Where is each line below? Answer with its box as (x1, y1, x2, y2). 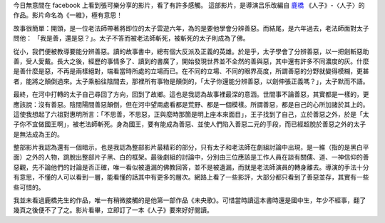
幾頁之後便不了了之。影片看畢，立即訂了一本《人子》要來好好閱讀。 (13, 206, 213, 214)
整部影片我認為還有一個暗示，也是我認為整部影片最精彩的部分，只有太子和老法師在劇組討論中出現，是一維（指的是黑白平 (13, 143, 369, 152)
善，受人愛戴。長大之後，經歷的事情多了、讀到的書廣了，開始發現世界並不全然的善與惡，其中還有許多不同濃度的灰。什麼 (13, 57, 369, 66)
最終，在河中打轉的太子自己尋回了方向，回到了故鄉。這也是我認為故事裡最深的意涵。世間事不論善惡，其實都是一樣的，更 (13, 90, 369, 99)
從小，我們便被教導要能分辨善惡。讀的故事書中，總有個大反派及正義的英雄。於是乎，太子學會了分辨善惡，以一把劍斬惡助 (13, 47, 369, 56)
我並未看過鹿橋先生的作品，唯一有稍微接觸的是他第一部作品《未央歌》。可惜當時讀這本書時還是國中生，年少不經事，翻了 (13, 196, 366, 204)
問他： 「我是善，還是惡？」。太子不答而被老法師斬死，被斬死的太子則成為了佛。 (13, 34, 250, 43)
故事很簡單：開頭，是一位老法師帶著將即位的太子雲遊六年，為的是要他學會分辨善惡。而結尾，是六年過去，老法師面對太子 (13, 24, 369, 32)
